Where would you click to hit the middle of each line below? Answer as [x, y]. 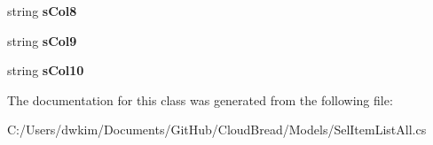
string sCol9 [42, 40]
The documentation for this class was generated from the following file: [200, 99]
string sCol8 [42, 11]
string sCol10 [46, 70]
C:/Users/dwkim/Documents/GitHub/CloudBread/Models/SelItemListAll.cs [217, 130]
